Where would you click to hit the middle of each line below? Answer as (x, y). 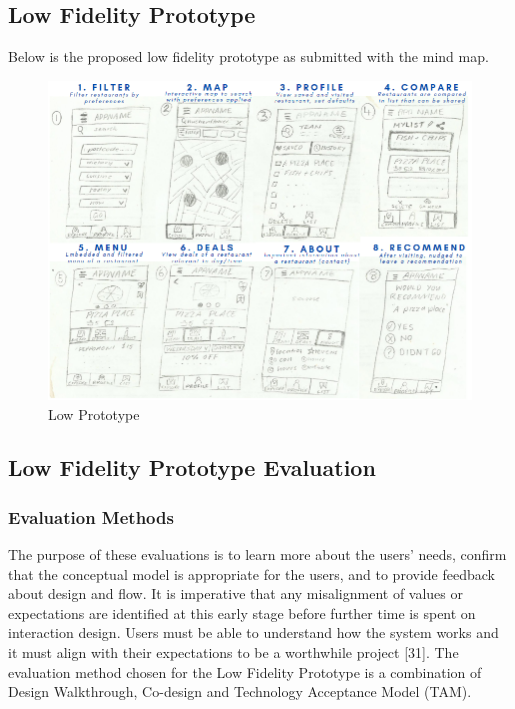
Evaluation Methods (91, 516)
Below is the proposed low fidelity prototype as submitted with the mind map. (248, 56)
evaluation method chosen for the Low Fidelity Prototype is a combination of (245, 671)
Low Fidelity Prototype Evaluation (192, 467)
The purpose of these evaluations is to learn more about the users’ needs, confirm (257, 554)
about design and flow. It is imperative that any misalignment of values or (235, 593)
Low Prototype (94, 413)
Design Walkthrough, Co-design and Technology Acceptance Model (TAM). (240, 691)
